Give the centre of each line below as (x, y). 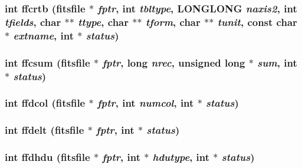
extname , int (44, 35)
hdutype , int (181, 157)
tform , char (173, 22)
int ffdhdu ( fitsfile (47, 157)
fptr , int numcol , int (145, 103)
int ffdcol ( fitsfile (45, 103)
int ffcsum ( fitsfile (47, 62)
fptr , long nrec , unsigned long (174, 62)
